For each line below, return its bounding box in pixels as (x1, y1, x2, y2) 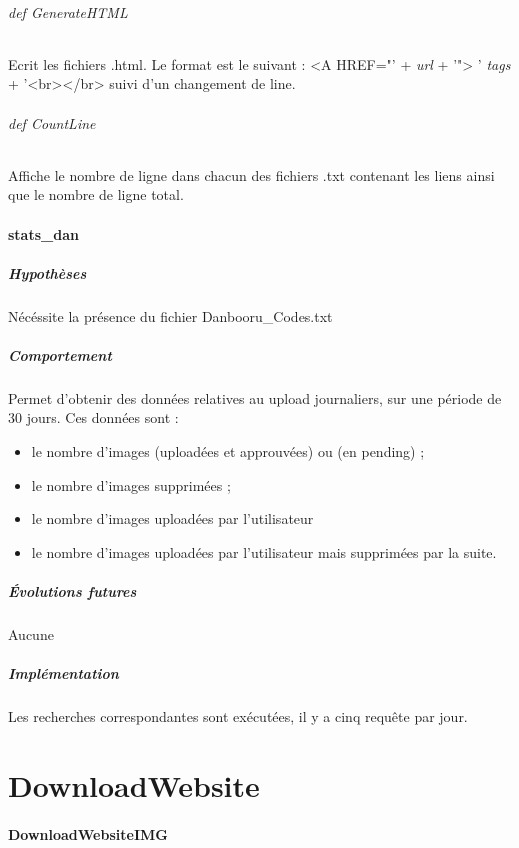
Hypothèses (8, 262, 87, 283)
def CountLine (8, 112, 96, 133)
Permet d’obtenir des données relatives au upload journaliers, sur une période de (8, 387, 502, 408)
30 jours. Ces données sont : (8, 407, 179, 428)
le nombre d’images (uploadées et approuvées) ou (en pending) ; (31, 441, 425, 462)
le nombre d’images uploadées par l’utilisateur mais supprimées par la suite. (31, 541, 497, 562)
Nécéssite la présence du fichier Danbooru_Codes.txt (8, 305, 333, 326)
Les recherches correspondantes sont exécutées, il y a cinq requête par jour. (8, 706, 468, 727)
